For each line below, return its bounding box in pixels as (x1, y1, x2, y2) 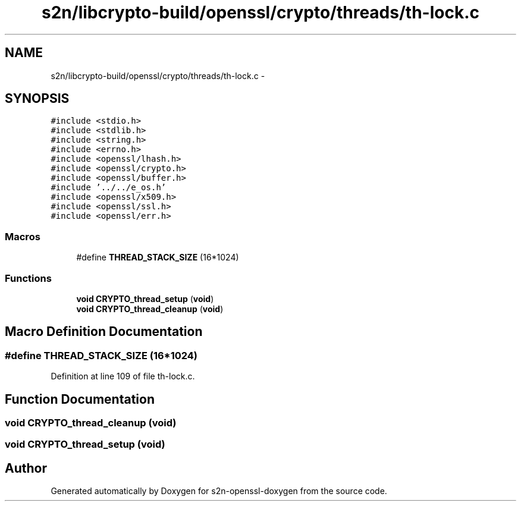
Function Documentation (5, 391, 155, 407)
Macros (5, 230, 40, 243)
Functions (5, 272, 52, 284)
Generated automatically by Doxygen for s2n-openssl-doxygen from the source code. (51, 486, 387, 496)
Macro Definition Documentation (5, 324, 203, 340)
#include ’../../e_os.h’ (51, 183, 167, 193)
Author (5, 460, 47, 476)
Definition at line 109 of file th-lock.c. (51, 371, 195, 382)
